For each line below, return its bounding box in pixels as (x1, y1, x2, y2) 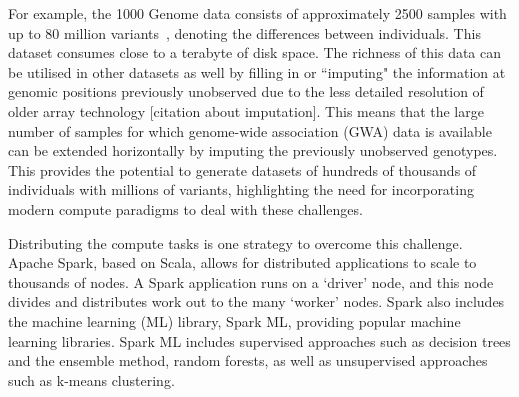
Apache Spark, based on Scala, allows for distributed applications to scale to (8, 252, 477, 273)
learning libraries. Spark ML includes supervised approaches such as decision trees (8, 330, 511, 351)
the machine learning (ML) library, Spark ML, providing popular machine (8, 310, 461, 331)
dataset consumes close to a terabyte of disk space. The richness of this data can (8, 42, 502, 63)
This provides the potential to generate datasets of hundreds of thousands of (8, 159, 477, 180)
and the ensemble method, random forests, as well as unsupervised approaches (8, 350, 488, 371)
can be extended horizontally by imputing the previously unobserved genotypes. (8, 140, 498, 161)
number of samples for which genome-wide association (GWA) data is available (8, 120, 492, 141)
